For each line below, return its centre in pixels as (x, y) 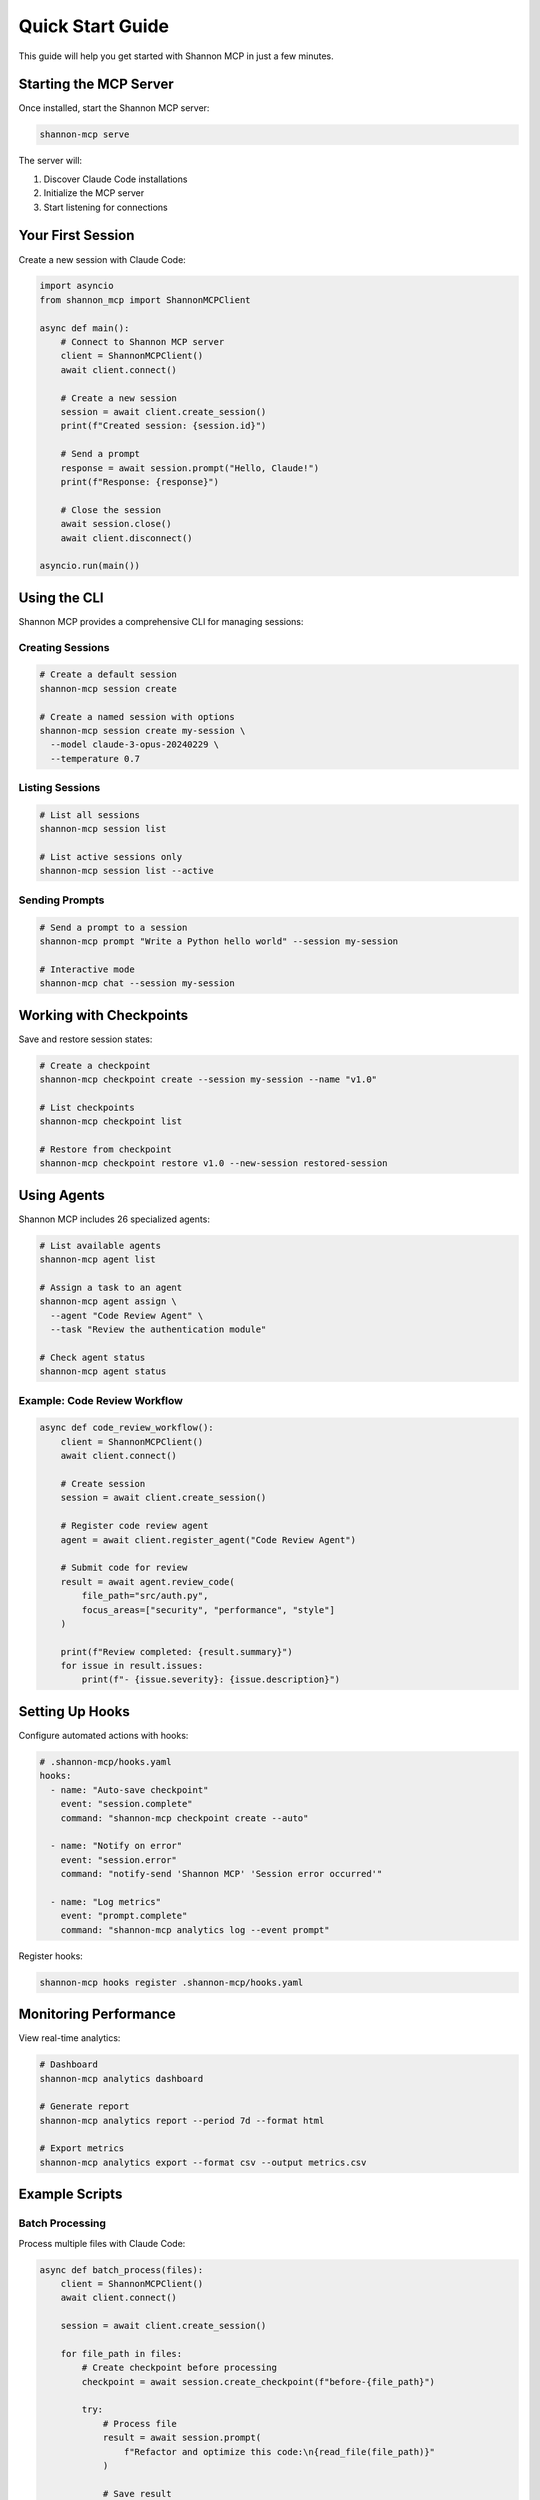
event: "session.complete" (127, 1804)
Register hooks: (51, 1956)
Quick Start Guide (94, 26)
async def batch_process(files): (121, 2269)
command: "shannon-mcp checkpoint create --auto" (184, 1818)
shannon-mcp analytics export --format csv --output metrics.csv (203, 2162)
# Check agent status (92, 1357)
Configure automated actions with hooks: (103, 1735)
